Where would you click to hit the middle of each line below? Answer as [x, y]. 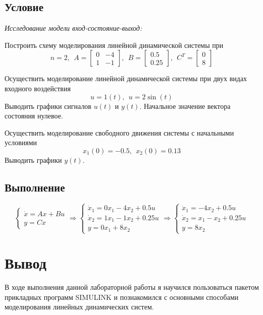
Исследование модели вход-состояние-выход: [73, 28]
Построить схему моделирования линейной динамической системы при [114, 45]
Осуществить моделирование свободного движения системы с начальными [119, 132]
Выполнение [35, 187]
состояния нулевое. [34, 116]
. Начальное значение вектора [185, 106]
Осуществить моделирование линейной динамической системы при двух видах [126, 78]
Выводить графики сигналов [48, 106]
